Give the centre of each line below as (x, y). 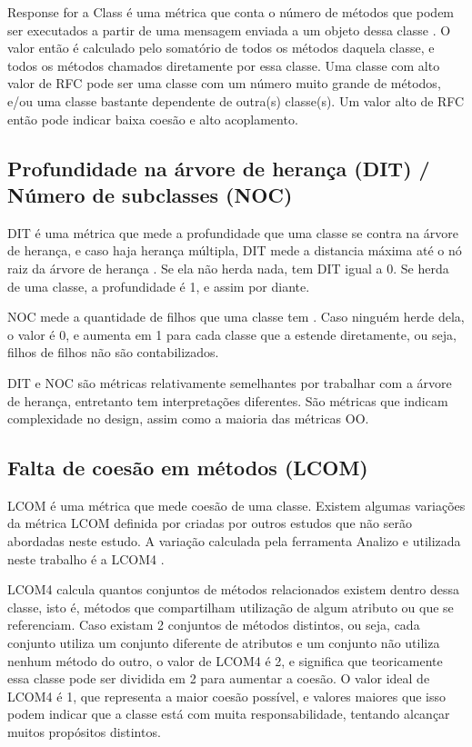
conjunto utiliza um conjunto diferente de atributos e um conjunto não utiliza (224, 643)
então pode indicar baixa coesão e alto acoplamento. (153, 119)
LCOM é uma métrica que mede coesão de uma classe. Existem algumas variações (236, 505)
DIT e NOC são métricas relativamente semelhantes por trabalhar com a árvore (230, 382)
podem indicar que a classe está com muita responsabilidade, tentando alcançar (229, 714)
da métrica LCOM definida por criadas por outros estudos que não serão (210, 523)
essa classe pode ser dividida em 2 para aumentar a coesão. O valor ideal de (219, 678)
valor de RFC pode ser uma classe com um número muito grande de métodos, (224, 83)
